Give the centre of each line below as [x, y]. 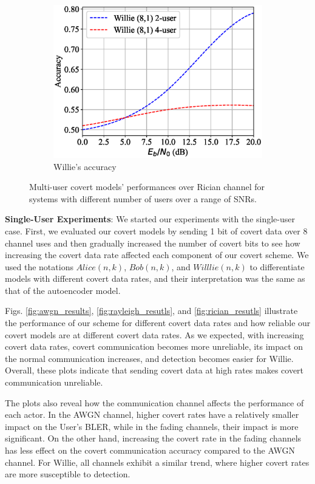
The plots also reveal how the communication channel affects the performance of [154, 402]
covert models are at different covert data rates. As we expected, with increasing [154, 334]
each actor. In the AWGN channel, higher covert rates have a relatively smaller [152, 414]
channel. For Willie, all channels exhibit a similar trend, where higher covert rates [157, 462]
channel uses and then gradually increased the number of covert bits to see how [153, 243]
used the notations [39, 266]
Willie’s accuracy [85, 166]
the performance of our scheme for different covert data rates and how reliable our [158, 323]
